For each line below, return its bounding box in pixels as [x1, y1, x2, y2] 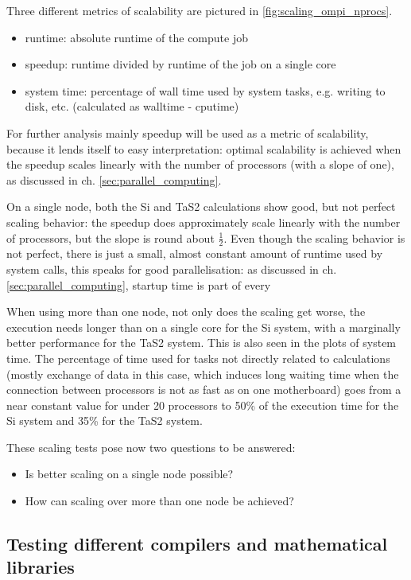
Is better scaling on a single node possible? [25, 465, 234, 482]
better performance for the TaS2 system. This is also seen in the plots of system [6, 334, 397, 351]
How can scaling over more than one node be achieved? [25, 492, 294, 509]
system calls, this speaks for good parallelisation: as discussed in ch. [6, 260, 337, 277]
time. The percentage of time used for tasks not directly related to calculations [6, 349, 390, 366]
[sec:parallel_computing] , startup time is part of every [6, 276, 271, 293]
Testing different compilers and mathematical [6, 531, 388, 556]
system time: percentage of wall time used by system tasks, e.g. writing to [25, 82, 386, 99]
